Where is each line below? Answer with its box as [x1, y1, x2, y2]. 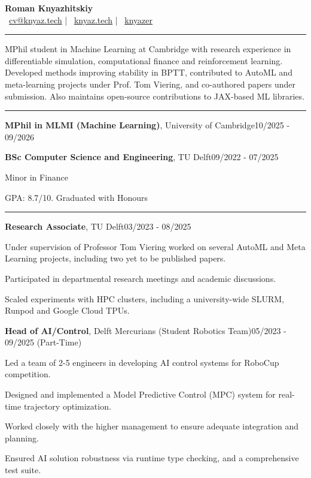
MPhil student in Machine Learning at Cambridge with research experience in [5, 43, 291, 55]
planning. [5, 431, 39, 444]
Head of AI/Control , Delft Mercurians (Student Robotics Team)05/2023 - [5, 324, 286, 336]
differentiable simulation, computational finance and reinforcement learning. [5, 54, 283, 67]
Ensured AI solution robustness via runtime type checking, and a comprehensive [5, 452, 299, 464]
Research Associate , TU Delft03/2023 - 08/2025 [5, 220, 191, 233]
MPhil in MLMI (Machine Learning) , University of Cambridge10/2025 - [5, 119, 290, 131]
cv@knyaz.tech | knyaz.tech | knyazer [9, 13, 153, 26]
